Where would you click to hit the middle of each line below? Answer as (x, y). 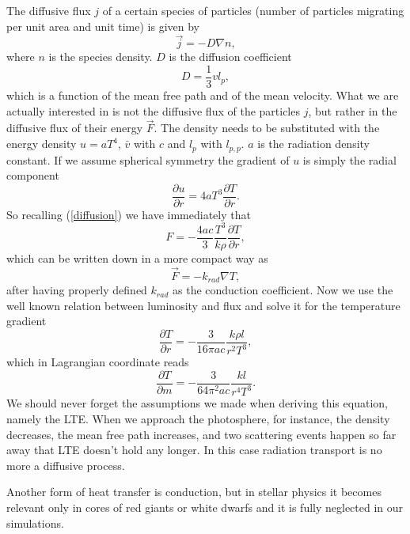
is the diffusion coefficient (230, 57)
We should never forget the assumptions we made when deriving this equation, (197, 403)
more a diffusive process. (66, 465)
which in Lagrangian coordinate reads (98, 362)
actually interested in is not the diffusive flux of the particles (153, 110)
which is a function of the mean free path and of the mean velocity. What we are (203, 95)
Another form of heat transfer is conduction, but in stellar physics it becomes (194, 492)
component (33, 175)
